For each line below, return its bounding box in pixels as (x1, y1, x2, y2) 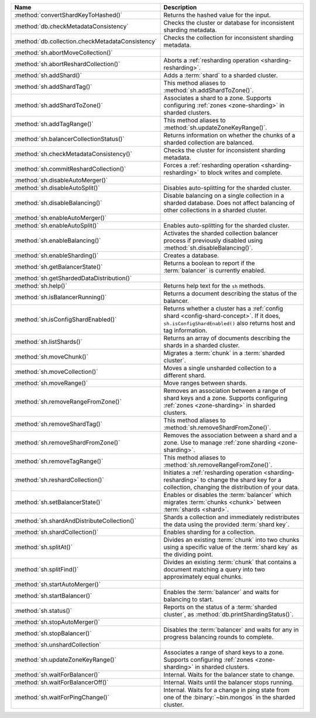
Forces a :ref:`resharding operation (163, 161, 260, 169)
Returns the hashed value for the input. (163, 11, 272, 19)
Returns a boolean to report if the (163, 259, 255, 267)
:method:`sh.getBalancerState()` (14, 263, 103, 271)
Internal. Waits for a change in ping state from (163, 686, 290, 694)
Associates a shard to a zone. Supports (163, 94, 272, 102)
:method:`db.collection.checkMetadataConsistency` (14, 37, 157, 45)
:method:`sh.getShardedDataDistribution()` (14, 274, 132, 282)
